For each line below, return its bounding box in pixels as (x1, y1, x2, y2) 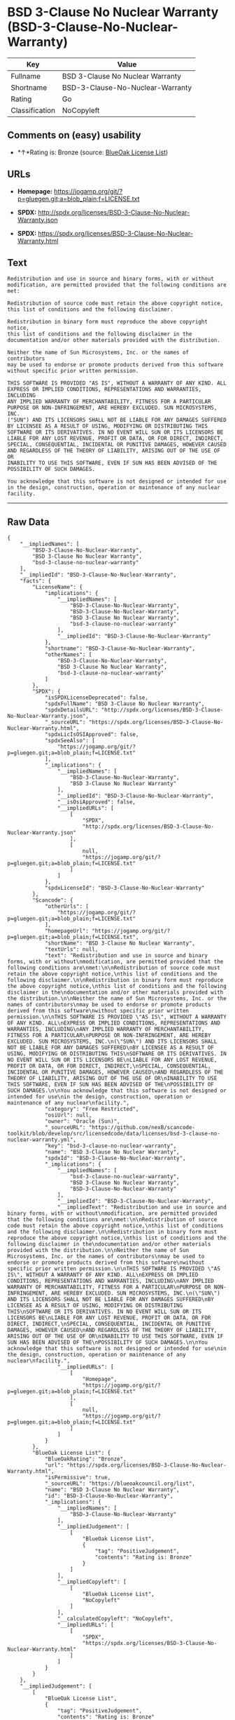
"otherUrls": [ (44, 903, 90, 910)
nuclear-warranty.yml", (7, 1136, 77, 1144)
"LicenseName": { (32, 584, 83, 591)
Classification (10, 105, 56, 115)
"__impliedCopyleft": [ (57, 1578, 127, 1586)
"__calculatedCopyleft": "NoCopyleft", (57, 1615, 173, 1622)
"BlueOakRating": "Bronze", (44, 1455, 127, 1463)
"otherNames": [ (44, 651, 92, 658)
